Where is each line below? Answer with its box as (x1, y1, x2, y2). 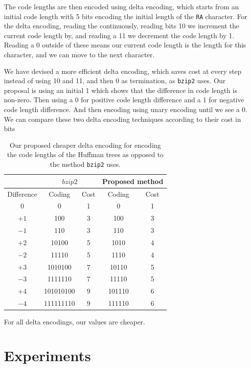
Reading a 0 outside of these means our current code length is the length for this (4, 40, 246, 50)
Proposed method (102, 176, 163, 186)
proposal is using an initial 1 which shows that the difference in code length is (4, 85, 237, 95)
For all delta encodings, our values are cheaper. (4, 317, 145, 327)
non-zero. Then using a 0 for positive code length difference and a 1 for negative (4, 94, 244, 105)
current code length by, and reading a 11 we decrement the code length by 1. (4, 30, 234, 40)
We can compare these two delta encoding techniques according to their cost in (4, 114, 241, 124)
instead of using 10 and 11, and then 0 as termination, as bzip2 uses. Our (4, 75, 226, 86)
